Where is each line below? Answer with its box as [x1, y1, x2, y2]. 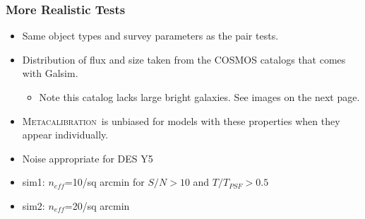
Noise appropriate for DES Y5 [22, 150, 153, 165]
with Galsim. [22, 66, 78, 81]
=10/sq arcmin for [64, 174, 145, 189]
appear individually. [22, 127, 109, 142]
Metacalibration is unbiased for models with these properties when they [22, 113, 340, 128]
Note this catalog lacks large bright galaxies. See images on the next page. [39, 90, 360, 104]
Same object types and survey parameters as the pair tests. [22, 28, 279, 43]
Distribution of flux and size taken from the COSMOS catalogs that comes [22, 52, 346, 66]
